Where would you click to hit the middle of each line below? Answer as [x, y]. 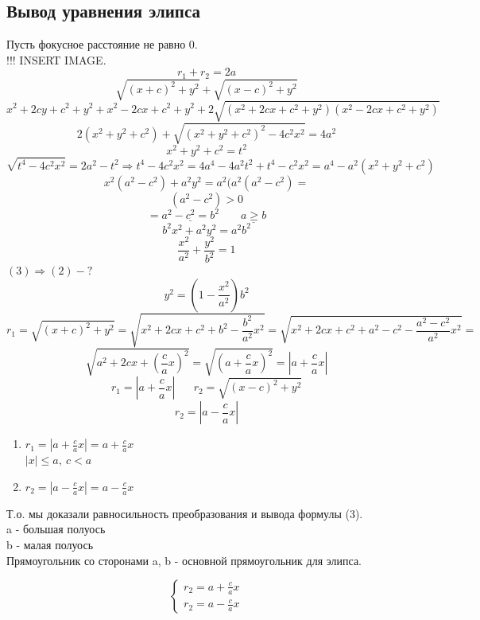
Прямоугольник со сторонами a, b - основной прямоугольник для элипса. [184, 560]
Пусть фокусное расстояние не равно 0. [102, 44]
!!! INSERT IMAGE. [56, 59]
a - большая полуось [56, 529]
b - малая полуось [50, 544]
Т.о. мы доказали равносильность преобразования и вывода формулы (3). [185, 513]
